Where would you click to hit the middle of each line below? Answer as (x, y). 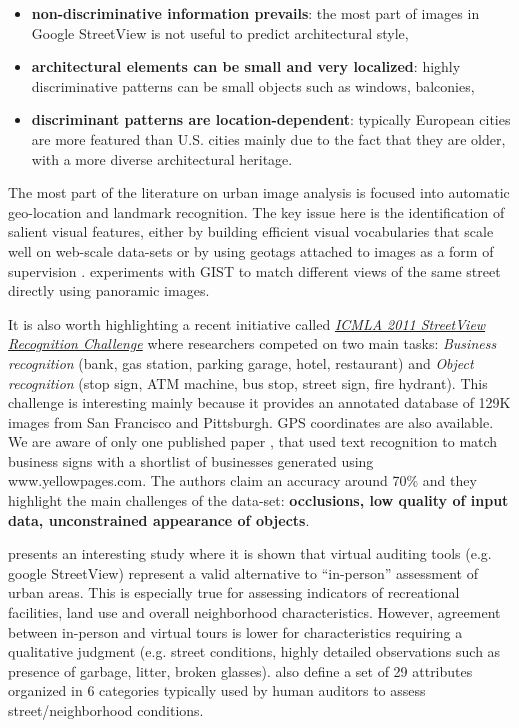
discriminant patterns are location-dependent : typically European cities (271, 119)
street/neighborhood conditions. (106, 710)
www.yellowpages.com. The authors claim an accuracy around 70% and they (242, 480)
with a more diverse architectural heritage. (162, 158)
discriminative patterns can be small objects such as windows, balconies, (253, 85)
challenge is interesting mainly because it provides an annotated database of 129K (259, 402)
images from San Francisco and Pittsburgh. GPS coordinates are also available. (251, 421)
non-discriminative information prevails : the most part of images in (255, 13)
